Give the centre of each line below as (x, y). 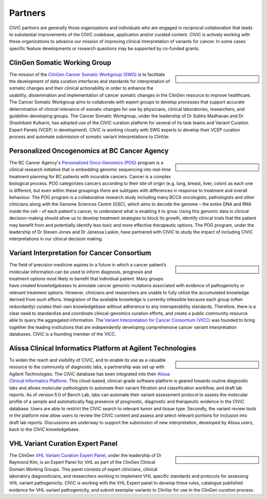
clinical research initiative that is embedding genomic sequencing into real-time (90, 170)
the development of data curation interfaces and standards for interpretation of (89, 81)
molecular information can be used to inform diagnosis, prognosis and (81, 272)
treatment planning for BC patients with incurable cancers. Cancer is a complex (90, 176)
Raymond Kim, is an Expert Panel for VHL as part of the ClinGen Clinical (82, 462)
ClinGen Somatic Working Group (60, 63)
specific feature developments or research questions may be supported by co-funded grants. (104, 48)
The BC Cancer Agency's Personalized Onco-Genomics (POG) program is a (86, 163)
